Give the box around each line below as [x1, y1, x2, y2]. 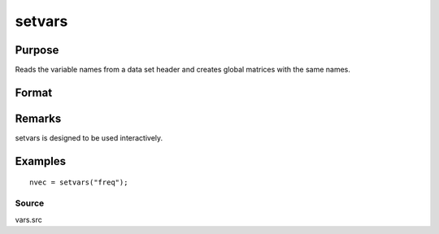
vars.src [15, 214, 42, 224]
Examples [15, 154, 67, 168]
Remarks [15, 111, 62, 125]
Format [15, 85, 53, 99]
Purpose [15, 43, 59, 57]
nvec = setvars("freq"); [29, 178, 128, 187]
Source [15, 197, 45, 209]
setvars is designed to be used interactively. [15, 132, 163, 142]
